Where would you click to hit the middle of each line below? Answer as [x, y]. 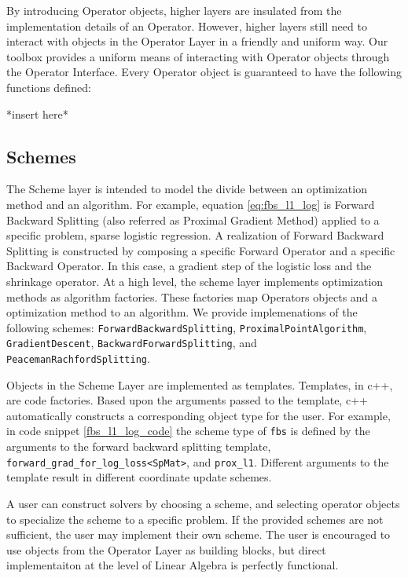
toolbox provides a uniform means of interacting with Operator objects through [198, 56]
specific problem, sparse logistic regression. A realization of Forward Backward [195, 235]
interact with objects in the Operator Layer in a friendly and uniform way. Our [197, 41]
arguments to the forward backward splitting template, [139, 446]
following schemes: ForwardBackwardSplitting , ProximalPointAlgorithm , [187, 327]
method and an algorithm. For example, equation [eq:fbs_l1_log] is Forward [191, 204]
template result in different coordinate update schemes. [139, 477]
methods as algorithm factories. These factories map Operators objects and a [192, 296]
